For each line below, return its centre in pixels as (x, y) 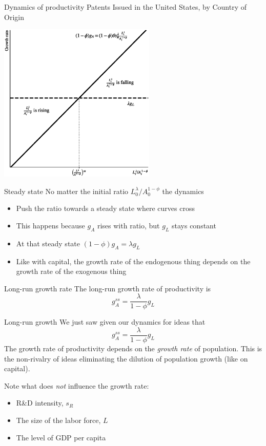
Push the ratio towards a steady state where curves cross (105, 208)
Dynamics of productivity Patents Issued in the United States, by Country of (126, 7)
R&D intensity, (40, 403)
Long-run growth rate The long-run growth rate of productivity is (108, 288)
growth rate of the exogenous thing (71, 271)
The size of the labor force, (58, 420)
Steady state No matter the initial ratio (66, 191)
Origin (14, 17)
